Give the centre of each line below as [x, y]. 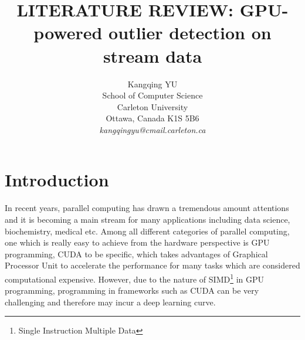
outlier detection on [190, 33]
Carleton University [152, 106]
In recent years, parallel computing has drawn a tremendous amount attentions [147, 208]
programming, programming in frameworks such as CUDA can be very [132, 290]
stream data [152, 55]
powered [68, 33]
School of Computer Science [152, 95]
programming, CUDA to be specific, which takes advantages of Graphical [136, 254]
